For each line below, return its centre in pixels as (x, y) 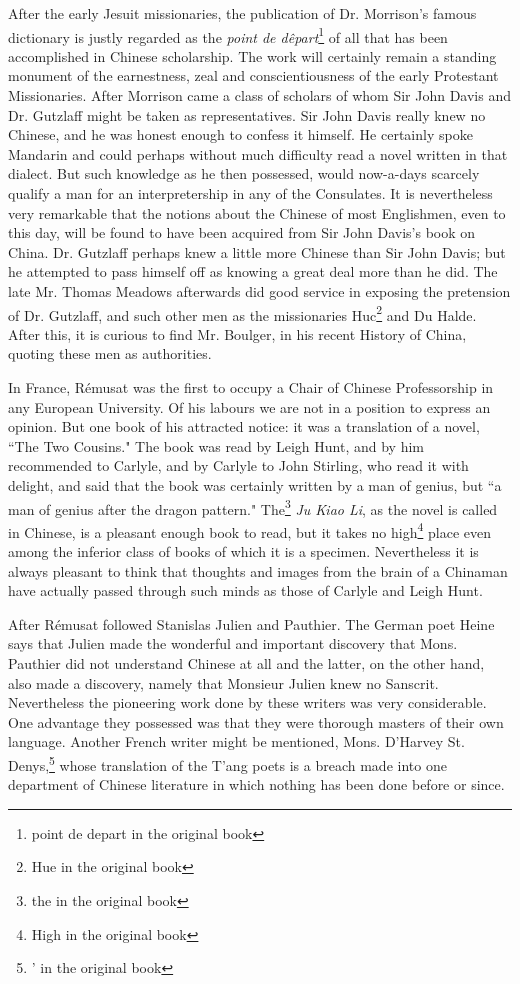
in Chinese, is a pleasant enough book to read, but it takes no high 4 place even (249, 530)
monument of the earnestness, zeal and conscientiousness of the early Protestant (253, 75)
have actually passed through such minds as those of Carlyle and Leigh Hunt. (245, 590)
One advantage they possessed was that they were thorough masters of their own (256, 721)
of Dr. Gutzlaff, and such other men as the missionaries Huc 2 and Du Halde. (242, 313)
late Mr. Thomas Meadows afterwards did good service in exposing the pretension (259, 290)
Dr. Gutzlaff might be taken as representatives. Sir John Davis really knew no (247, 114)
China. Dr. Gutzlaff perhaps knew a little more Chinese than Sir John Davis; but (257, 251)
